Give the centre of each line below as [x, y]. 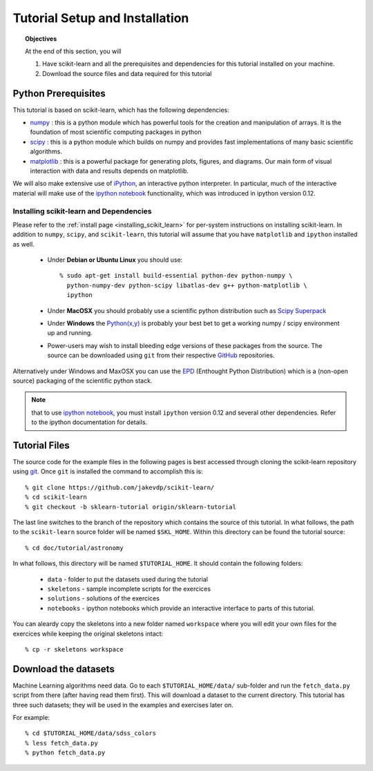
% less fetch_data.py [61, 743]
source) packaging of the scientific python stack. [83, 381]
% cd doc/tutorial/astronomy [74, 548]
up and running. [70, 333]
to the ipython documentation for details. [89, 422]
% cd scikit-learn [56, 497]
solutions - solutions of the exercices [104, 598]
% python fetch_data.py [65, 753]
